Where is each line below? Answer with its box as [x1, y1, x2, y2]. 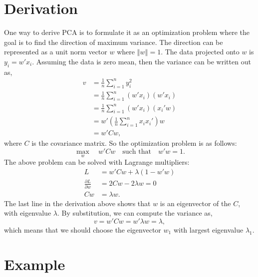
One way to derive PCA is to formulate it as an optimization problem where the [4, 27, 250, 37]
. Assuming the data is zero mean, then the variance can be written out [32, 56, 251, 66]
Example [4, 254, 65, 274]
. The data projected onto [161, 46, 240, 57]
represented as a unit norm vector [4, 46, 107, 57]
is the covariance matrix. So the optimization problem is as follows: [31, 138, 237, 148]
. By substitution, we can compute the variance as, [57, 208, 213, 218]
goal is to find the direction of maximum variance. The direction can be [4, 36, 223, 47]
